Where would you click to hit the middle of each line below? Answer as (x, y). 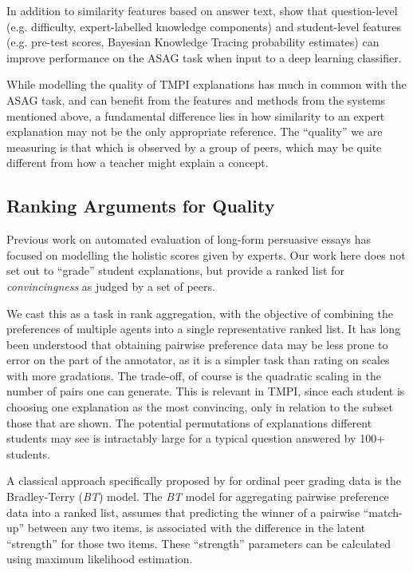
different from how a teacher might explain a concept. (138, 163)
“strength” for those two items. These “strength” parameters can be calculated (199, 543)
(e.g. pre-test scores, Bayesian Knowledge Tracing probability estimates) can (193, 42)
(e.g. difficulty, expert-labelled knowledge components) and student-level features (204, 26)
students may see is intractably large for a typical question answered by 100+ (196, 438)
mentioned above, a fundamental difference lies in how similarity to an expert (196, 115)
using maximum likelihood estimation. (100, 559)
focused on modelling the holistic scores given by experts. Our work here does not (206, 254)
